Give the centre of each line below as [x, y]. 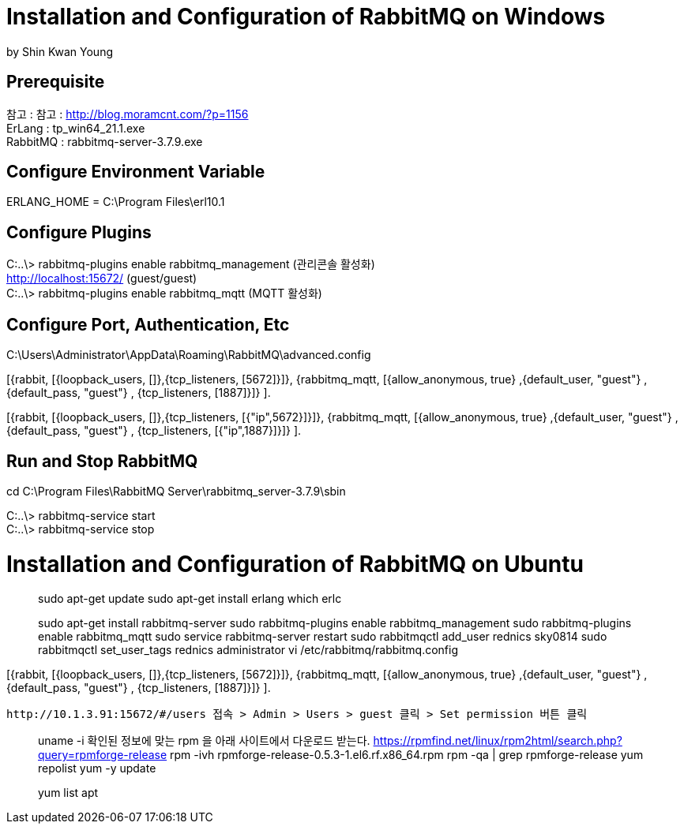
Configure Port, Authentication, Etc [148, 324]
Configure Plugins [79, 232]
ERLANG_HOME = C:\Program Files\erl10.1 [116, 202]
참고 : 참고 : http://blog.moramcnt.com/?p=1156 [128, 114]
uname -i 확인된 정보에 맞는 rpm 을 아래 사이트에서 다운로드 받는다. [204, 741]
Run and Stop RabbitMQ [102, 461]
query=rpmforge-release [103, 755]
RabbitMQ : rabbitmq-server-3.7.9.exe [105, 141]
